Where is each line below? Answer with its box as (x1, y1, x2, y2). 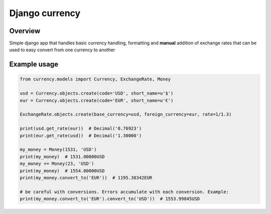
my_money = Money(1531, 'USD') (20, 147, 97, 153)
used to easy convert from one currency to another (9, 47, 115, 53)
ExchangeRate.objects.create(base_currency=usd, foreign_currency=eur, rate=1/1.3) (20, 112, 232, 118)
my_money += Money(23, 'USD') (20, 161, 94, 167)
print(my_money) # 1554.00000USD (20, 168, 105, 173)
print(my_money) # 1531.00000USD (20, 154, 105, 159)
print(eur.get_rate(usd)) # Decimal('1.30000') (20, 133, 142, 138)
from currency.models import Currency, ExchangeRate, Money (20, 76, 171, 82)
